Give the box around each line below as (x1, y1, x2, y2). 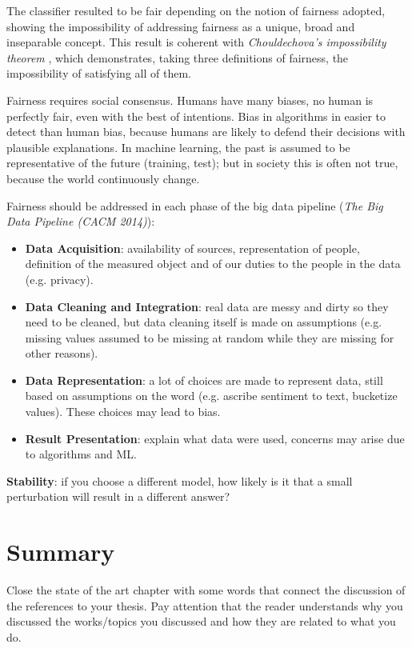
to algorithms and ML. (25, 446, 137, 462)
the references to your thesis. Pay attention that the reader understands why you (6, 597, 403, 614)
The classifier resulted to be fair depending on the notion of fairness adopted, (6, 2, 386, 18)
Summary (6, 535, 115, 568)
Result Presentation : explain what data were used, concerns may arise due (25, 430, 405, 446)
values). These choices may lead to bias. (25, 403, 221, 420)
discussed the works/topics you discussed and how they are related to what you (6, 613, 396, 630)
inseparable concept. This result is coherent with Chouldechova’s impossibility (6, 34, 386, 50)
